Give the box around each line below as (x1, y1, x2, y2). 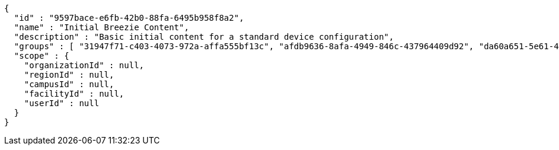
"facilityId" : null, (24, 89, 124, 98)
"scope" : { (14, 51, 69, 60)
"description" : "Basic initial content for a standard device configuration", (14, 32, 394, 42)
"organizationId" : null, (24, 60, 145, 70)
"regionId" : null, (24, 70, 114, 79)
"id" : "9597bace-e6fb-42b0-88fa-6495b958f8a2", (14, 13, 244, 23)
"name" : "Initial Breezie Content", (14, 23, 189, 32)
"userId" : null (24, 98, 100, 108)
